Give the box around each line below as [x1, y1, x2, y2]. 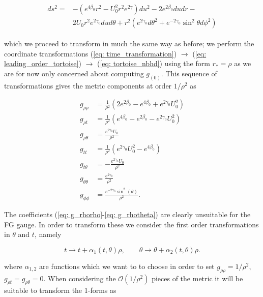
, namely [34, 229, 62, 240]
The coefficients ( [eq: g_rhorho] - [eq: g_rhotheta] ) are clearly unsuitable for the [4, 209, 251, 220]
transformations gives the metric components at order [4, 80, 172, 91]
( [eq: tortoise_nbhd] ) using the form [97, 58, 210, 69]
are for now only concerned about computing [4, 68, 144, 78]
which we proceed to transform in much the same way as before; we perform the [4, 38, 254, 49]
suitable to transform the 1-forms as [4, 285, 116, 295]
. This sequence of [161, 68, 217, 78]
